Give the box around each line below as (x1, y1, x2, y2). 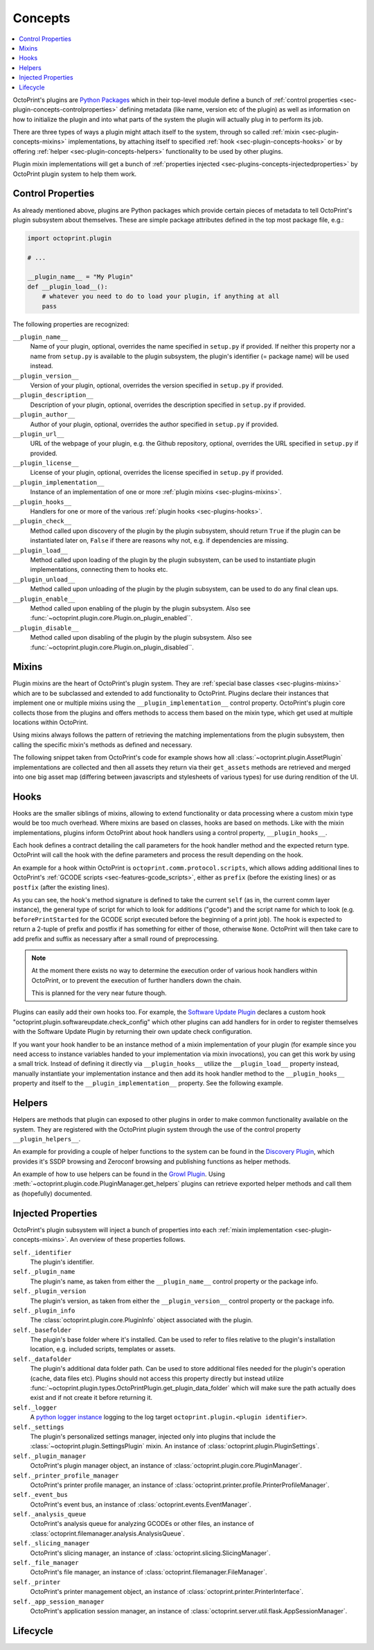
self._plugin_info (12, 1306, 75, 1315)
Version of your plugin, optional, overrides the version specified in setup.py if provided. (30, 381, 284, 389)
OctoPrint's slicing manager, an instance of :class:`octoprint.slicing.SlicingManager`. (30, 1549, 271, 1557)
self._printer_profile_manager (12, 1471, 119, 1480)
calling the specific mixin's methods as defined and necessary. (12, 740, 193, 748)
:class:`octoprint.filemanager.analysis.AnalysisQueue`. (30, 1529, 185, 1538)
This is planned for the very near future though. (31, 989, 167, 997)
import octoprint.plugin (27, 234, 112, 242)
